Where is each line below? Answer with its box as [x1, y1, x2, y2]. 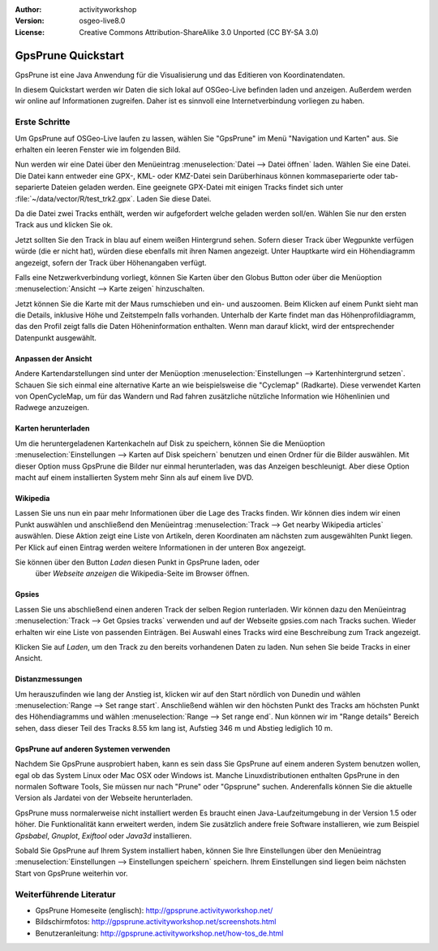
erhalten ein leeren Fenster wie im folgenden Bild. [15, 145, 182, 154]
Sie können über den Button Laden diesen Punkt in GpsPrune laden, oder [15, 557, 260, 567]
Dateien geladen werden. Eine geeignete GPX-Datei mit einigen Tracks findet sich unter [51, 183, 344, 192]
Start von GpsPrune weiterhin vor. [15, 868, 129, 878]
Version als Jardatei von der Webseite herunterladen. [15, 793, 193, 803]
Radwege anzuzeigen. [15, 403, 89, 413]
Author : [15, 5, 42, 14]
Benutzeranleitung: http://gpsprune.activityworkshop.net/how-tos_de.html [35, 928, 284, 938]
